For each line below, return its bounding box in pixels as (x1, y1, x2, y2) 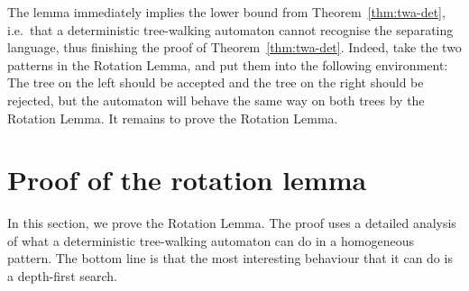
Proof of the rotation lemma (7, 161, 367, 198)
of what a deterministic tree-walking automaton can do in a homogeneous (7, 231, 414, 250)
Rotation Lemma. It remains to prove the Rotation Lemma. (7, 108, 338, 127)
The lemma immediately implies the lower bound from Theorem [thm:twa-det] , (7, 3, 446, 21)
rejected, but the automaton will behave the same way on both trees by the (7, 90, 425, 109)
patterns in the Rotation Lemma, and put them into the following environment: (7, 55, 448, 74)
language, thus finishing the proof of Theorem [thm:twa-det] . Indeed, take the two (7, 38, 462, 57)
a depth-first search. (7, 267, 117, 286)
